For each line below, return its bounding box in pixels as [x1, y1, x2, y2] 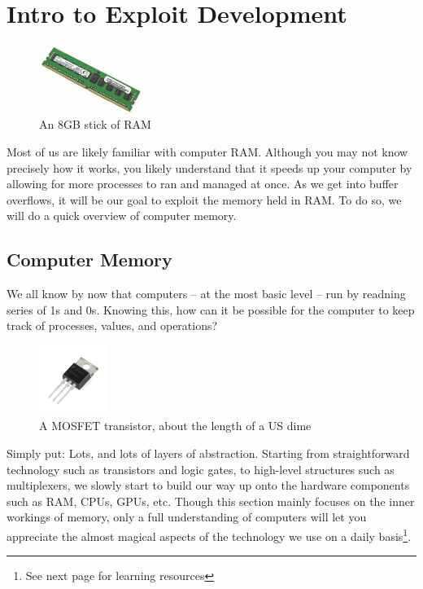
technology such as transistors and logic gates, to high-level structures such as [7, 460, 395, 477]
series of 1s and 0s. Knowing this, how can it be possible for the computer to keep [7, 301, 415, 318]
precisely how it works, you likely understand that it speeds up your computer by [7, 159, 412, 176]
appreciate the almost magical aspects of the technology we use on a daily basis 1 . [7, 525, 412, 544]
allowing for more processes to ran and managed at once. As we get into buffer [7, 175, 399, 192]
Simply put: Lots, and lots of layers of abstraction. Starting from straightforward [7, 444, 410, 461]
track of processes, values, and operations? [7, 317, 218, 334]
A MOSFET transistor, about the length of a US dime [39, 417, 312, 434]
